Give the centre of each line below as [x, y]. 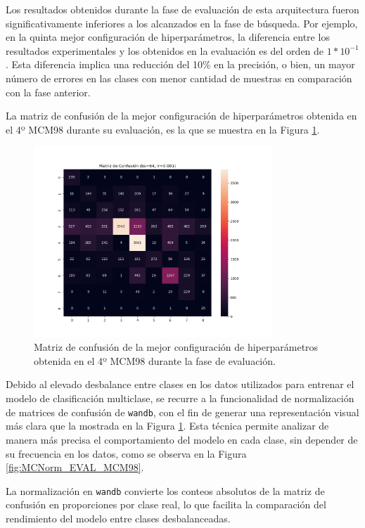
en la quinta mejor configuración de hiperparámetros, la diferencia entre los [168, 37]
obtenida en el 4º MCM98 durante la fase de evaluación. [155, 360]
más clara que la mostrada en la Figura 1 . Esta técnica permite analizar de [167, 426]
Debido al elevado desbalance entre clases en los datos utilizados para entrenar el [180, 384]
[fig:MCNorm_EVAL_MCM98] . [75, 467]
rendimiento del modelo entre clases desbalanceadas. [118, 518]
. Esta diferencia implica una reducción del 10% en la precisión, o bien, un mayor [180, 64]
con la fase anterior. [48, 92]
